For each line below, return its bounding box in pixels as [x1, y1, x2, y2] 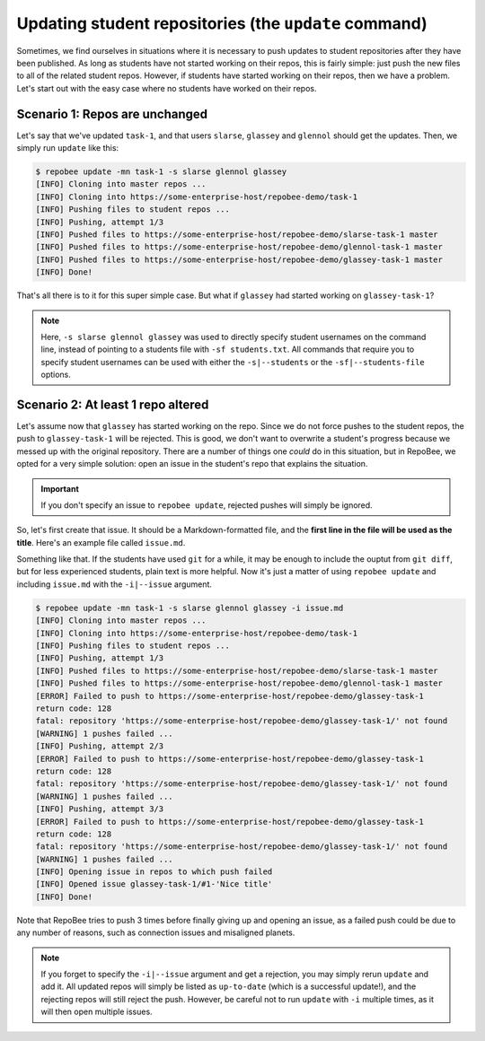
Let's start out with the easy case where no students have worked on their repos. [16, 83, 317, 93]
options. [40, 369, 72, 381]
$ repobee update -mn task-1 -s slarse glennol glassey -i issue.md [35, 602, 344, 613]
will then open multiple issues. [40, 1006, 153, 1018]
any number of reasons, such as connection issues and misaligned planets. [16, 927, 295, 938]
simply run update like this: [16, 143, 119, 153]
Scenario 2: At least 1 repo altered [16, 397, 209, 412]
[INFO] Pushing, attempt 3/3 [35, 804, 164, 814]
